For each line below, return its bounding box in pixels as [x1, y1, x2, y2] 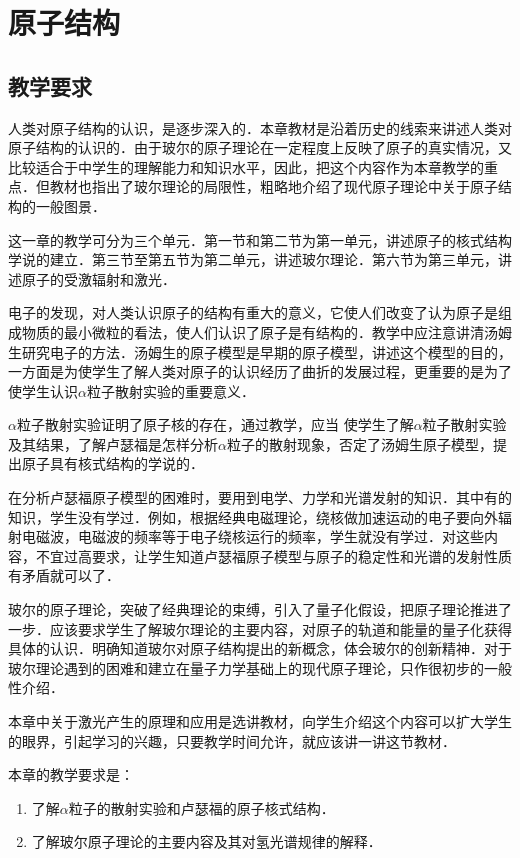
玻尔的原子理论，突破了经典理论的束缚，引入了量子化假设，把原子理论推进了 [8, 599, 512, 620]
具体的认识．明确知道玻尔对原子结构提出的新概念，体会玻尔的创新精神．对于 [8, 638, 512, 659]
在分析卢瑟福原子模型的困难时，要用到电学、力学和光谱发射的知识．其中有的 [8, 487, 512, 508]
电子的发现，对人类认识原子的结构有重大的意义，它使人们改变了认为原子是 [8, 302, 498, 323]
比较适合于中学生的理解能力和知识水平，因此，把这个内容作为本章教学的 [8, 156, 484, 177]
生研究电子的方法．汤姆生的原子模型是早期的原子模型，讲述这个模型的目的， [8, 341, 512, 362]
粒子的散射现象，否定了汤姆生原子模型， [226, 433, 493, 454]
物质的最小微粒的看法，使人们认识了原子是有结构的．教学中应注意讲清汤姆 [21, 321, 512, 342]
